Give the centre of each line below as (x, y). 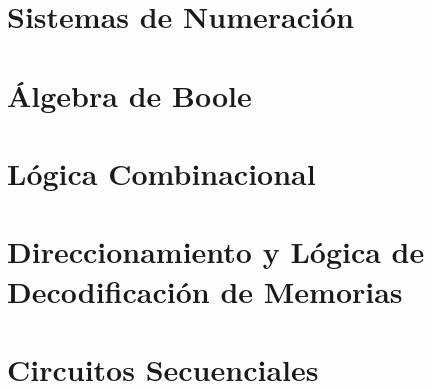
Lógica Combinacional (161, 172)
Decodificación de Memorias (205, 290)
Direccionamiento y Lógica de (216, 251)
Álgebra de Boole (129, 94)
